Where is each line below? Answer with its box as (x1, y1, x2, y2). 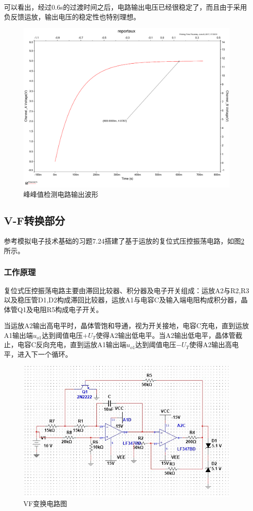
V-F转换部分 (4, 213, 65, 228)
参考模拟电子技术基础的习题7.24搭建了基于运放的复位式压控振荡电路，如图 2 (4, 236, 244, 246)
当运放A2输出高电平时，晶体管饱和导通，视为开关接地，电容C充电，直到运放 (4, 320, 249, 331)
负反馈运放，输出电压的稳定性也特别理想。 (4, 11, 140, 21)
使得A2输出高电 (189, 339, 239, 350)
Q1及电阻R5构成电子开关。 (17, 304, 103, 314)
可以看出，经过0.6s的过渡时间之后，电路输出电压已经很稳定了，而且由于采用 (4, 2, 247, 12)
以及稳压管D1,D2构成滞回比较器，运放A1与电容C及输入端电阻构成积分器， (4, 295, 241, 305)
